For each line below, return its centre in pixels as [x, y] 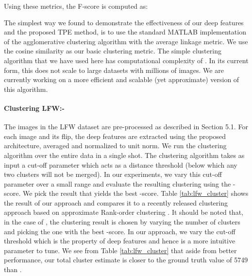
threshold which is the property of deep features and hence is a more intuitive [120, 241]
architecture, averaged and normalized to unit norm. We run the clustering [115, 146]
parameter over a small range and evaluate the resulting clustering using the [118, 183]
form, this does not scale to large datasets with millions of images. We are [114, 70]
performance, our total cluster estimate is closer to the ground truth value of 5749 [126, 260]
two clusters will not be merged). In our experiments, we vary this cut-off [113, 174]
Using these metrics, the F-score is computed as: [76, 6]
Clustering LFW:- [34, 108]
